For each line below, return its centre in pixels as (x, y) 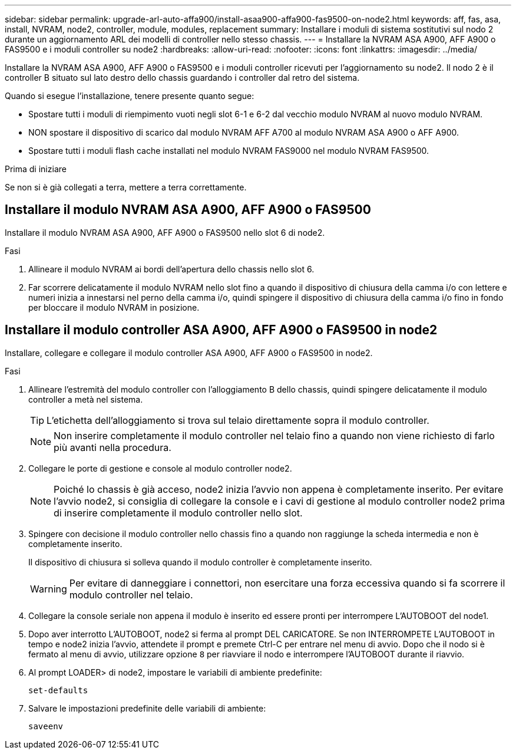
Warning (49, 589)
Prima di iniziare (36, 169)
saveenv (46, 726)
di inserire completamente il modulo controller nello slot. (178, 513)
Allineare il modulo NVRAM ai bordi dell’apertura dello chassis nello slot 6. (171, 269)
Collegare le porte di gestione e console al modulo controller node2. (160, 468)
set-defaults (58, 690)
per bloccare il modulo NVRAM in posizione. (114, 307)
